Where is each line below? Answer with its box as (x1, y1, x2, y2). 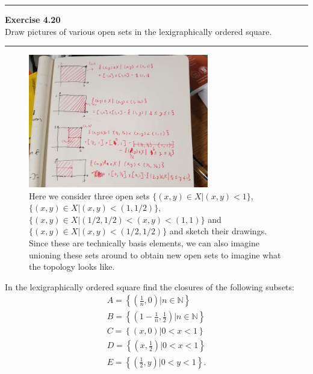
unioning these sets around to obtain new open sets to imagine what (29, 248, 281, 261)
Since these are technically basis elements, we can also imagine (29, 237, 260, 249)
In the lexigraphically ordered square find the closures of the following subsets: (5, 280, 294, 293)
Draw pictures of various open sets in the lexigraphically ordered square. (5, 25, 272, 37)
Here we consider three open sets (29, 189, 150, 202)
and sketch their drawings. (169, 225, 267, 237)
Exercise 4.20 (5, 13, 61, 25)
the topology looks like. (29, 260, 115, 273)
